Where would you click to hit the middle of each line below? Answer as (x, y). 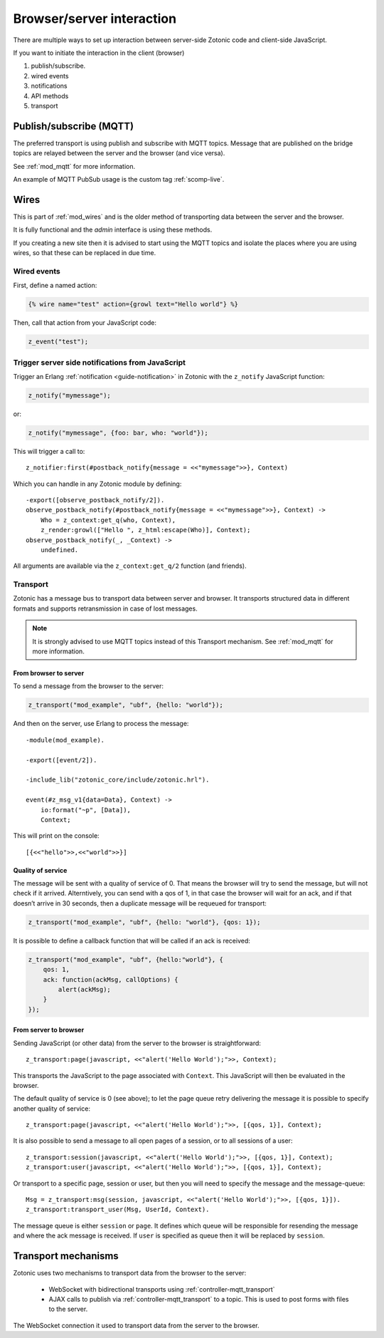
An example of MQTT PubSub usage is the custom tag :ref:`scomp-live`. (119, 179)
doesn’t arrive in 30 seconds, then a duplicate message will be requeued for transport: (140, 903)
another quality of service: (52, 1109)
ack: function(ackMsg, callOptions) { (111, 979)
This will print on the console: (56, 836)
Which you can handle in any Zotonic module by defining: (97, 484)
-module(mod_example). (65, 740)
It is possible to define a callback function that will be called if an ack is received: (132, 940)
